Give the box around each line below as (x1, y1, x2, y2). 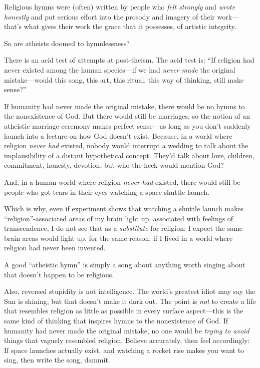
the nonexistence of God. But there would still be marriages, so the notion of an (4, 111, 250, 121)
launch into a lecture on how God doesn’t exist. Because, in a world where (4, 130, 232, 141)
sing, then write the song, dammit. (4, 354, 110, 365)
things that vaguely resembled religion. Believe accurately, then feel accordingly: (4, 335, 250, 345)
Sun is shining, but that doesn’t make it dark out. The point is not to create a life (4, 295, 256, 306)
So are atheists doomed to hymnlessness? (4, 38, 130, 48)
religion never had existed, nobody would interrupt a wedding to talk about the (4, 140, 248, 151)
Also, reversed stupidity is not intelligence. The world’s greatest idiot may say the (4, 286, 255, 296)
